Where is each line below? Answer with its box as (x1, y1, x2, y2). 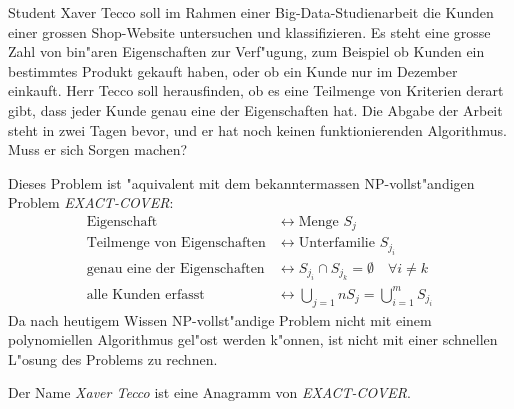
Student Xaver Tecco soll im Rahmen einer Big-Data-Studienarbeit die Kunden (8, 2, 494, 22)
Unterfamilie (298, 236, 375, 251)
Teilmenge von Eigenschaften (86, 236, 266, 251)
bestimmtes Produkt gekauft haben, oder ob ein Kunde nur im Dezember (8, 60, 458, 81)
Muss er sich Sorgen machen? (8, 139, 188, 160)
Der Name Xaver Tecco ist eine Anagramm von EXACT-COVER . (8, 382, 411, 403)
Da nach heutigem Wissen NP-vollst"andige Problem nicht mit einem (8, 309, 432, 330)
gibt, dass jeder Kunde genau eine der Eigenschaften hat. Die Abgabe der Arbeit (8, 99, 503, 120)
